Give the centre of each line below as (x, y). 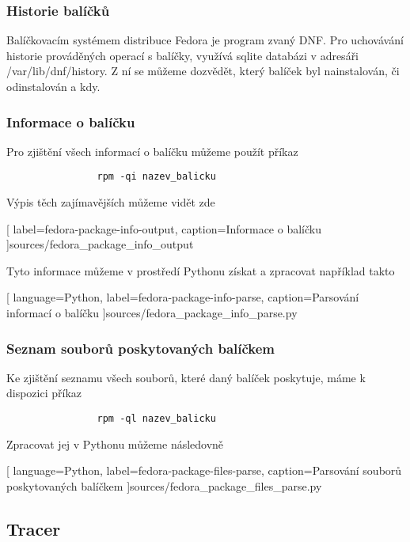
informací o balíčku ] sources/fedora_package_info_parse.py (152, 313)
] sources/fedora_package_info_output (100, 244)
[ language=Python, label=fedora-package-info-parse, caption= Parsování (183, 297)
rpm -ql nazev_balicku (156, 419)
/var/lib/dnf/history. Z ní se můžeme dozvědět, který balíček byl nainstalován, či (203, 71)
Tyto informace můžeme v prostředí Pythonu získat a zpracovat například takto (201, 270)
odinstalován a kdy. (53, 86)
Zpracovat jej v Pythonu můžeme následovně (115, 443)
